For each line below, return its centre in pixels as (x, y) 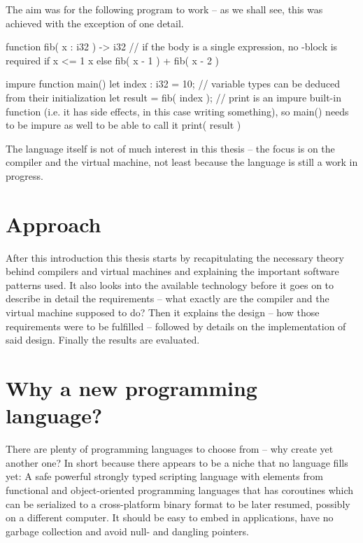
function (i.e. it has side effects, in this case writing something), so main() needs (177, 111)
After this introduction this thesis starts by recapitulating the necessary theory (175, 257)
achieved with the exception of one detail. (95, 23)
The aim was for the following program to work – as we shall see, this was (164, 9)
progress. (24, 175)
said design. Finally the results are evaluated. (103, 340)
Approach (54, 224)
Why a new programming (131, 388)
